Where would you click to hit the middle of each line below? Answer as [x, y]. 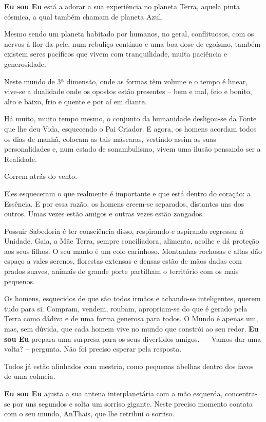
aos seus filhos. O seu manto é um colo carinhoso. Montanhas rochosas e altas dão [133, 251]
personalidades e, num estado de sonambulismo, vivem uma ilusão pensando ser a [132, 149]
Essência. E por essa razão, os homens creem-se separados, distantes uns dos [124, 203]
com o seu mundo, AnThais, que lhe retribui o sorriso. [89, 414]
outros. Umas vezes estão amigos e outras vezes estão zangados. [104, 214]
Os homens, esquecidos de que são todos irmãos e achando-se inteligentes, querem [132, 298]
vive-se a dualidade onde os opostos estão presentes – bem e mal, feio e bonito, [128, 91]
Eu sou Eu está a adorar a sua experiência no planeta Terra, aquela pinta [122, 6]
